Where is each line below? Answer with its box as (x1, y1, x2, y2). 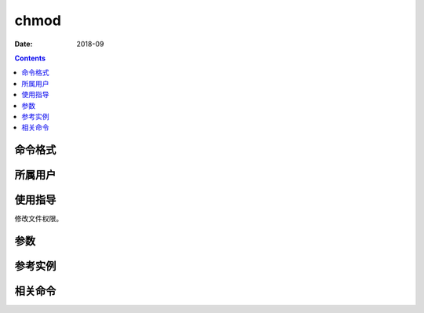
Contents (14, 53, 46, 63)
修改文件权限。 (14, 214, 63, 224)
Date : (14, 39, 33, 49)
